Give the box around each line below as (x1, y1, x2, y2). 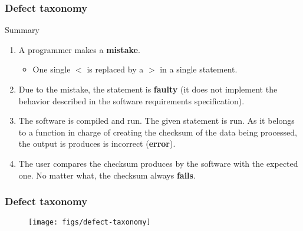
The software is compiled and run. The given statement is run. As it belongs (18, 114, 295, 127)
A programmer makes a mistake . (18, 43, 140, 55)
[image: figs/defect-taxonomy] (28, 218, 151, 227)
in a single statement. (160, 63, 238, 75)
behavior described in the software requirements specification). (18, 94, 245, 107)
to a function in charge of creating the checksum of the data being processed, (18, 126, 297, 138)
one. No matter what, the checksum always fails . (18, 169, 196, 181)
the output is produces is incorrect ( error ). (18, 137, 176, 150)
